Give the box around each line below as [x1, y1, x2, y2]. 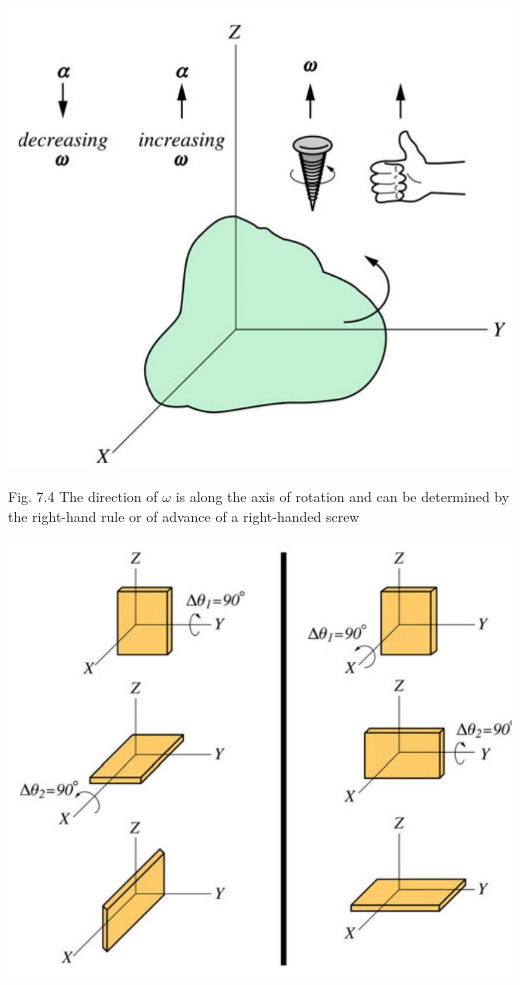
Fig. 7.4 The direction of [8, 486, 158, 507]
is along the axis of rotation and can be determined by [175, 486, 510, 507]
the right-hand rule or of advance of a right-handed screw [8, 505, 360, 526]
